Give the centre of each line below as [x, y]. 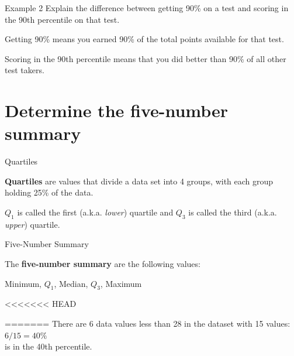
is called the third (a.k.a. [233, 212]
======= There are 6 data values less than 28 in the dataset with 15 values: [148, 324]
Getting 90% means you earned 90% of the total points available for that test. [144, 39]
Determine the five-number [117, 110]
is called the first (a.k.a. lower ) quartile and [95, 212]
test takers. [25, 70]
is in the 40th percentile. [49, 346]
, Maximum [121, 283]
